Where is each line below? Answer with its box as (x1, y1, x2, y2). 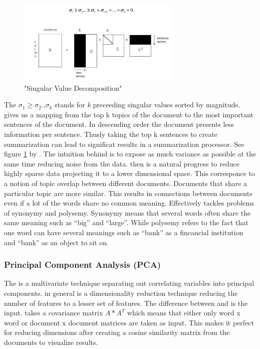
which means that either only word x (127, 307, 240, 318)
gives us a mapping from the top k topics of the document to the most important (4, 109, 253, 119)
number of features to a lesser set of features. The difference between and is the (4, 297, 248, 308)
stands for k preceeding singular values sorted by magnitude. (55, 99, 240, 110)
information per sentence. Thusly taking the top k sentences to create (4, 129, 217, 139)
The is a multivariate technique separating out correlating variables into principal (4, 278, 254, 288)
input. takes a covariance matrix (4, 307, 103, 318)
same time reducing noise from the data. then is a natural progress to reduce (4, 158, 239, 168)
